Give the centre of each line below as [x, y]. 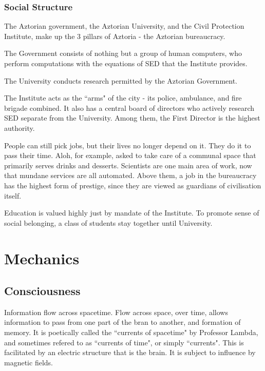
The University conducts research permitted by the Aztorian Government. [121, 80]
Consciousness [42, 291]
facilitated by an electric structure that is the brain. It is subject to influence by [130, 352]
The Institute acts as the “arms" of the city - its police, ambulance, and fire [123, 98]
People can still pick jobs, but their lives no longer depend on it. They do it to [128, 145]
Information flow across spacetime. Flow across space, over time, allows [116, 312]
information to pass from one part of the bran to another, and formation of [122, 322]
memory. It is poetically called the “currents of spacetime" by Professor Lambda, [131, 332]
